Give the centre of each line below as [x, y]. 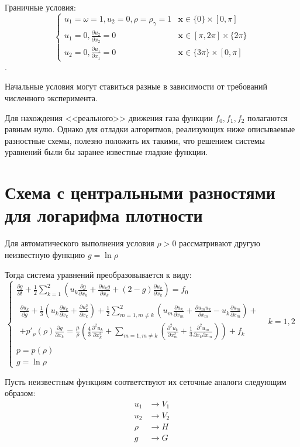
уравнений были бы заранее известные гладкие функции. [106, 152]
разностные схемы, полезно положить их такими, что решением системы [135, 140]
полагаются [268, 117]
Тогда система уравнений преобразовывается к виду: [98, 274]
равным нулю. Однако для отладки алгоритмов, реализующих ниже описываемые [150, 129]
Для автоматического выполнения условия [80, 243]
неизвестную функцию [45, 254]
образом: [20, 393]
